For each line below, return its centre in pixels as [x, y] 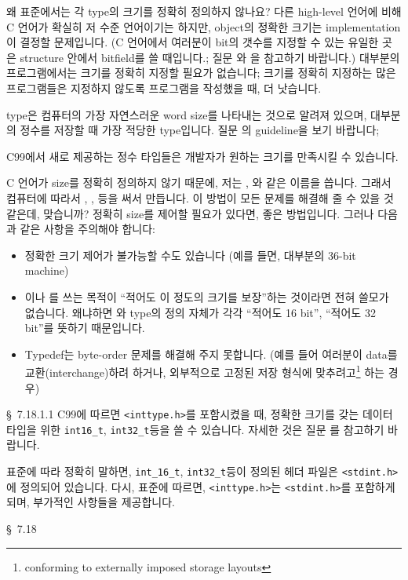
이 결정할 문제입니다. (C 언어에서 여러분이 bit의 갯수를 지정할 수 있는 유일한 [193, 42]
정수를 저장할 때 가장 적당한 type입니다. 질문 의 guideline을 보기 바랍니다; [200, 130]
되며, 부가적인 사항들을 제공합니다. [91, 502]
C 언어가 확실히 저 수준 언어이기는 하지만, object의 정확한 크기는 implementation [204, 26]
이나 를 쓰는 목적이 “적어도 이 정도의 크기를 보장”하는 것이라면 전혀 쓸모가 [207, 296]
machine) [47, 270]
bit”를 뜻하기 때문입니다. [85, 328]
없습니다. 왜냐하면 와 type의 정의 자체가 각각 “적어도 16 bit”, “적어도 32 [200, 312]
